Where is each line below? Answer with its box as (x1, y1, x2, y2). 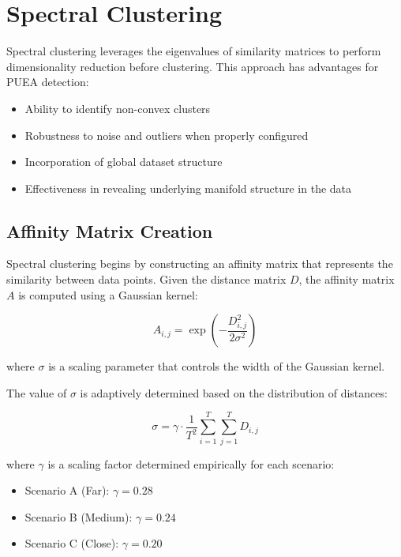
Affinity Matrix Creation (6, 218, 213, 243)
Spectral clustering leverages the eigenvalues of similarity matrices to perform (6, 43, 381, 59)
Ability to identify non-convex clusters (24, 100, 211, 116)
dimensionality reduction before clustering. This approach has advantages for (6, 58, 379, 74)
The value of (6, 384, 67, 401)
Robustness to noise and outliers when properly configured (24, 126, 309, 143)
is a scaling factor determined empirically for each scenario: (47, 455, 335, 472)
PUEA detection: (6, 73, 89, 90)
